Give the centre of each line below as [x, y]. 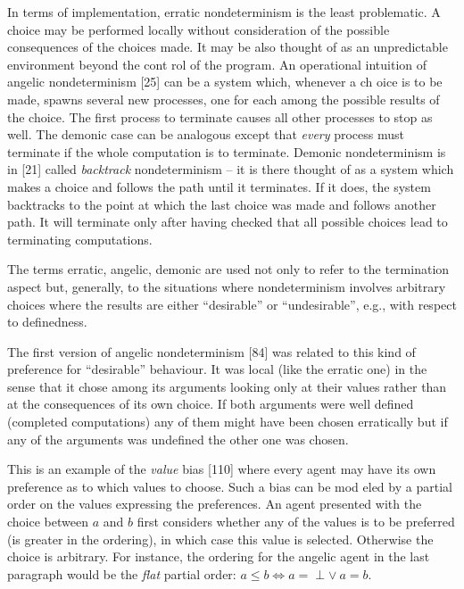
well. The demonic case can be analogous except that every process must [206, 134]
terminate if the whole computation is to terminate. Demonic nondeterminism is [227, 151]
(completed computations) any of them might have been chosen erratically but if [228, 422]
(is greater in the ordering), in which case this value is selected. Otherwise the [220, 539]
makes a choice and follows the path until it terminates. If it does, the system [219, 186]
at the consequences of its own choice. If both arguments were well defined [211, 404]
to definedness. [47, 322]
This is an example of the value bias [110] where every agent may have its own [222, 469]
